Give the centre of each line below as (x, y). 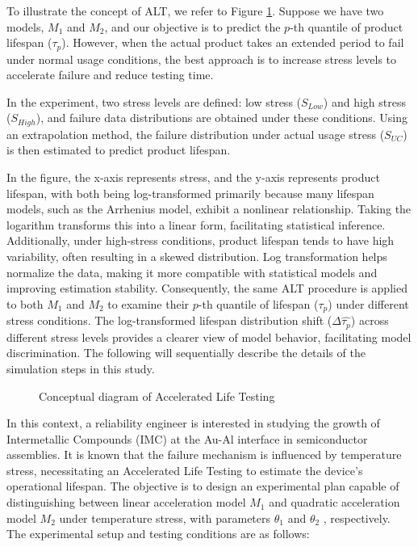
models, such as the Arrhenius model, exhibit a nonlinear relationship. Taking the (209, 209)
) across (370, 320)
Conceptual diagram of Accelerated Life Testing (157, 396)
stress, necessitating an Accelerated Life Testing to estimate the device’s (185, 470)
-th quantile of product (347, 26)
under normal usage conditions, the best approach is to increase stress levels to (202, 59)
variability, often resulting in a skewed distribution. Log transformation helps (197, 257)
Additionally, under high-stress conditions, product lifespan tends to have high (201, 240)
